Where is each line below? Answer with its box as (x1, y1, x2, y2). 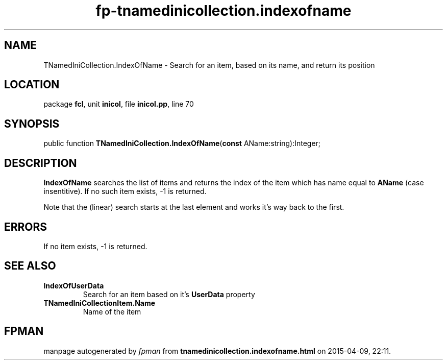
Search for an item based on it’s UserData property (83, 289, 255, 299)
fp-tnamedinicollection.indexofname (95, 2, 352, 19)
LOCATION (4, 78, 60, 91)
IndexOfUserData (43, 281, 104, 290)
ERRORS (4, 220, 47, 233)
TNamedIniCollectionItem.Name (43, 298, 156, 307)
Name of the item (83, 307, 141, 316)
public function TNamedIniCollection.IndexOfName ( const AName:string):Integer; (43, 139, 321, 148)
